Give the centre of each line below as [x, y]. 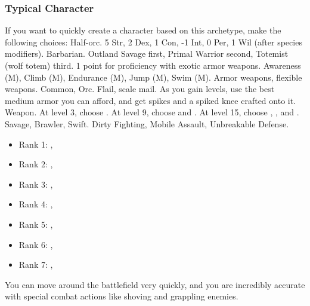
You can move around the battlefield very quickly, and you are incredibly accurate [155, 284]
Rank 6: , [36, 244]
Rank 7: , [36, 264]
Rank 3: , [36, 184]
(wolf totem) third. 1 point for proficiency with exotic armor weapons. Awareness [153, 65]
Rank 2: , [36, 164]
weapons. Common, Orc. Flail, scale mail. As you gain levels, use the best [140, 89]
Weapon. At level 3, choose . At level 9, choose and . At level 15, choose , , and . [152, 112]
